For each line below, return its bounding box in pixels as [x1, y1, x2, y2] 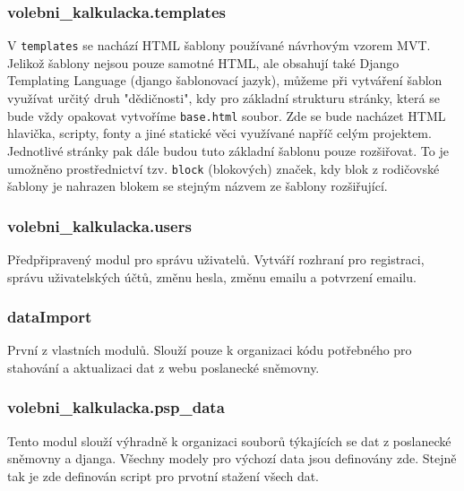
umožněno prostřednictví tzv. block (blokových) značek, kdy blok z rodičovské [7, 159, 440, 177]
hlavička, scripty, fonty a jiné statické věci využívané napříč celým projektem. [7, 124, 432, 142]
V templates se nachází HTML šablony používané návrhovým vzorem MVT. [7, 36, 431, 55]
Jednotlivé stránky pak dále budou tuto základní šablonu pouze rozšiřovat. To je [7, 141, 449, 159]
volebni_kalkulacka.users [7, 214, 192, 237]
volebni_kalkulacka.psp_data [7, 396, 225, 418]
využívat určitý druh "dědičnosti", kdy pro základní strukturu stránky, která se [7, 89, 440, 108]
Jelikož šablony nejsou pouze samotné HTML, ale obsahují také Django [7, 53, 400, 72]
